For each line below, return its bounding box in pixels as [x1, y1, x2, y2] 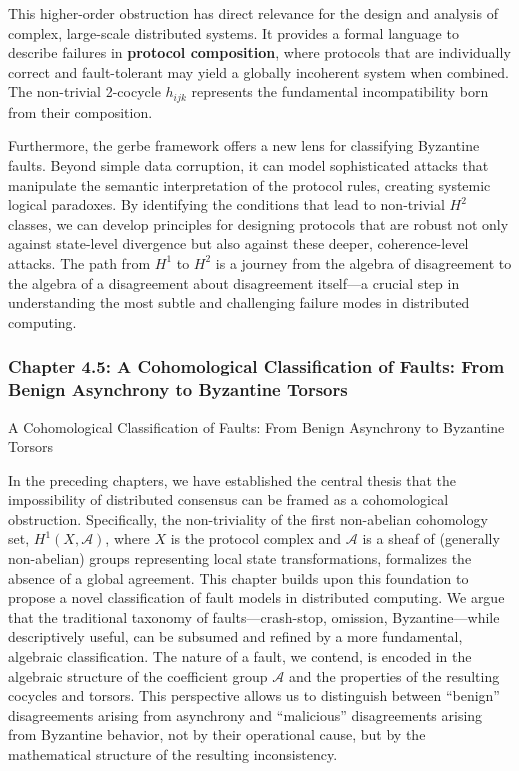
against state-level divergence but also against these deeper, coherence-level [8, 233, 469, 254]
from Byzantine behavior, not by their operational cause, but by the [8, 724, 426, 745]
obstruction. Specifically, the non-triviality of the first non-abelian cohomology [8, 508, 488, 529]
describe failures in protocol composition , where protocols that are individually [8, 42, 511, 63]
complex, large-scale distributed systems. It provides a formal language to [8, 22, 459, 43]
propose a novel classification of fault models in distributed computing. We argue [8, 587, 505, 608]
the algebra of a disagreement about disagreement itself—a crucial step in [8, 272, 460, 293]
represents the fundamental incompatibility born [191, 81, 489, 102]
